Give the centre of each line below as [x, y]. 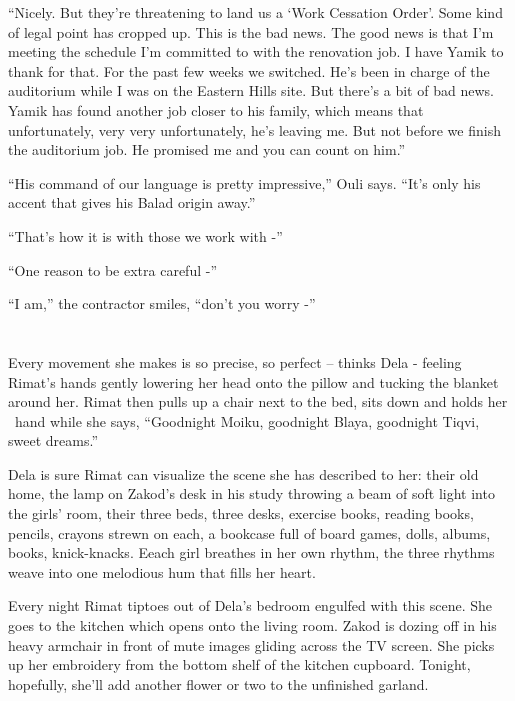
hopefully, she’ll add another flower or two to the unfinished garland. [218, 683]
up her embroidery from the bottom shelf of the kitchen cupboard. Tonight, [239, 664]
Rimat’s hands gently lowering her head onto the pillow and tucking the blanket [253, 381]
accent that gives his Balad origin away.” [132, 202]
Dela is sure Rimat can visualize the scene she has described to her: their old [243, 473]
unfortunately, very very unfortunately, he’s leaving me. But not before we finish [254, 129]
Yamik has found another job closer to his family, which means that [216, 109]
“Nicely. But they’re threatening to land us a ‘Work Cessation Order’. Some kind [255, 12]
